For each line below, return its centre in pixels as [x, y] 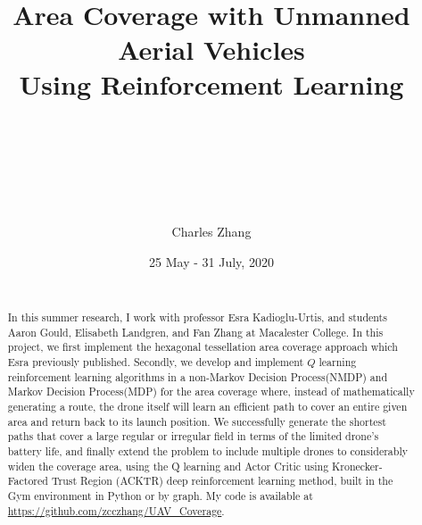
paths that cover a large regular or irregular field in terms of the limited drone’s [193, 436]
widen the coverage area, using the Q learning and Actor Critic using [168, 466]
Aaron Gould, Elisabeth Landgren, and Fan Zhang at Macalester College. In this [195, 332]
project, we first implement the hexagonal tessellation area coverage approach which [203, 347]
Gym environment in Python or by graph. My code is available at [160, 495]
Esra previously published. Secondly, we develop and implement [156, 361]
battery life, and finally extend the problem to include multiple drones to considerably [207, 450]
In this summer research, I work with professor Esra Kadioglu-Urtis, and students [197, 317]
